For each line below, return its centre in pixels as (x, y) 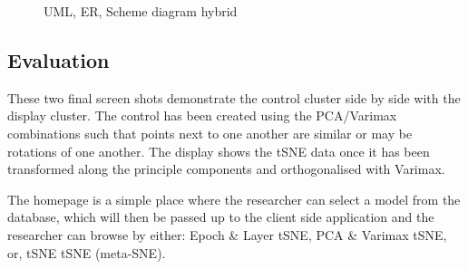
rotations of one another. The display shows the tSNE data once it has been (219, 151)
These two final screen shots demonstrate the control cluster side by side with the (234, 97)
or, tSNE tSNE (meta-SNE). (87, 252)
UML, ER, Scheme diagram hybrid (141, 11)
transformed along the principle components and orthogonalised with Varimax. (226, 169)
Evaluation (58, 59)
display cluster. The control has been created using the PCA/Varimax (202, 115)
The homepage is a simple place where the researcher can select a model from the (234, 199)
